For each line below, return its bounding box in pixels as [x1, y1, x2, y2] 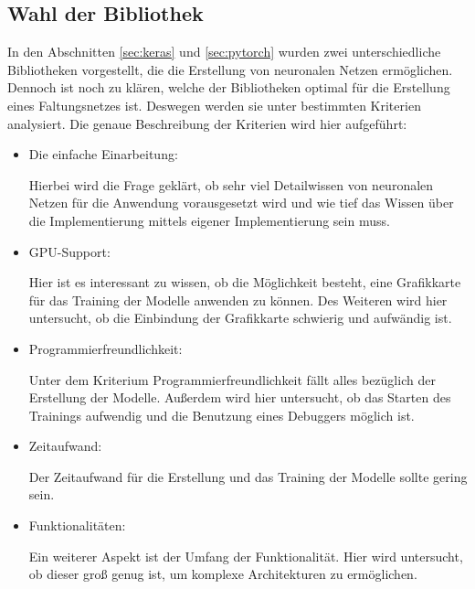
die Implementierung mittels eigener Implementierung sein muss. [28, 210, 390, 230]
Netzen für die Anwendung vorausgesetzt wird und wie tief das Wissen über [28, 193, 454, 212]
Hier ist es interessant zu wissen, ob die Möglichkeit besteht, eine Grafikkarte [28, 273, 461, 292]
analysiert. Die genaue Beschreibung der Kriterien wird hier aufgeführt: [7, 113, 407, 133]
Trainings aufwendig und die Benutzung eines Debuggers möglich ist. [28, 405, 415, 424]
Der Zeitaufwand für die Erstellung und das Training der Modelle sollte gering [28, 466, 468, 486]
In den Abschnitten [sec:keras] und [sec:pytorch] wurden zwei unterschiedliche [7, 42, 441, 61]
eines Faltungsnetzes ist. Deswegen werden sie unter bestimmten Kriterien [7, 95, 421, 114]
